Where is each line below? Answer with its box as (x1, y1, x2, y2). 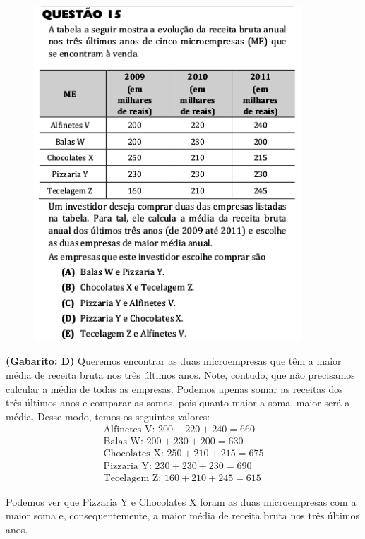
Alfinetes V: (103, 425, 155, 435)
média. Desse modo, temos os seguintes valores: (6, 408, 210, 423)
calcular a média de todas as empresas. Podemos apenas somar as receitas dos (6, 381, 343, 396)
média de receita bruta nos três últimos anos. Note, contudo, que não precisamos (6, 368, 355, 382)
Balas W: (103, 437, 143, 447)
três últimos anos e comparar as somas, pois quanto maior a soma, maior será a (6, 395, 350, 410)
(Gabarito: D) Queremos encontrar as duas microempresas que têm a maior (6, 353, 342, 368)
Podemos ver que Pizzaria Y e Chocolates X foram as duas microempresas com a (6, 494, 357, 509)
